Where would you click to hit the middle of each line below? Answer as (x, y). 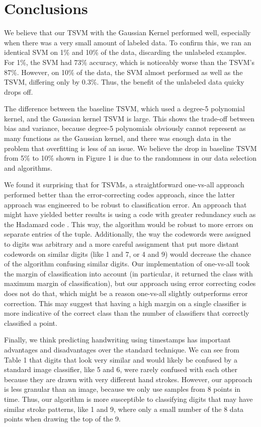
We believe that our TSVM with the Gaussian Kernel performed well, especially (127, 32)
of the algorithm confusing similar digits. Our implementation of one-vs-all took (127, 264)
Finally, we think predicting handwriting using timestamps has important (117, 340)
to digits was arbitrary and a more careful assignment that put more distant (121, 244)
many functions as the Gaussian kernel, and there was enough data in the (117, 138)
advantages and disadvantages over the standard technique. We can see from (122, 349)
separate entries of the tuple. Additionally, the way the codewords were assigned (127, 234)
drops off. (19, 91)
